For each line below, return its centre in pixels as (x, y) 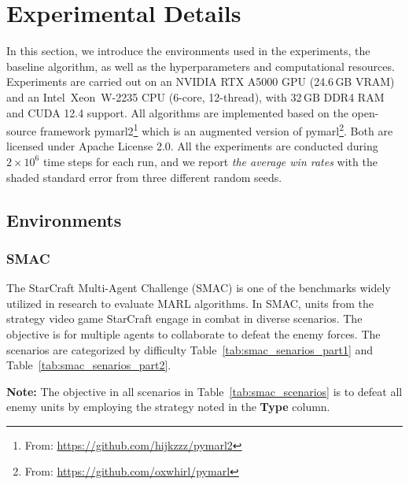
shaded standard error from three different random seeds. (144, 177)
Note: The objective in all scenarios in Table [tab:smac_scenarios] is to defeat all (204, 391)
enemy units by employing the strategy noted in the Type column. (168, 407)
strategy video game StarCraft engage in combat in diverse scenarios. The (184, 318)
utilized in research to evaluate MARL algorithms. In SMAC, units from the (190, 303)
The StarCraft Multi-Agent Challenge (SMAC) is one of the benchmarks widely (199, 288)
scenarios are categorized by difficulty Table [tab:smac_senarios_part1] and (190, 349)
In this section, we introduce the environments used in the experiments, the (188, 51)
